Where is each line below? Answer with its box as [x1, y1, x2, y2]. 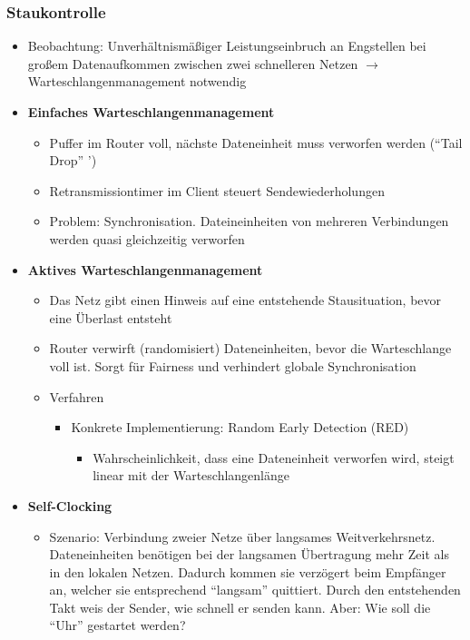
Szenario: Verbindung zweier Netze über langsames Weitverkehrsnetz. [49, 527, 436, 546]
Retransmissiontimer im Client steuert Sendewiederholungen [49, 181, 385, 200]
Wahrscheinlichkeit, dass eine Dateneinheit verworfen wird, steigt [93, 448, 455, 467]
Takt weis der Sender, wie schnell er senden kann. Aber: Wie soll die [49, 597, 431, 616]
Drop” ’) [49, 151, 97, 170]
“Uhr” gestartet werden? [49, 615, 186, 635]
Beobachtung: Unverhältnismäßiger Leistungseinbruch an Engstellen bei [27, 36, 426, 55]
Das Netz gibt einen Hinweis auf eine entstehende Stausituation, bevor [49, 290, 442, 310]
